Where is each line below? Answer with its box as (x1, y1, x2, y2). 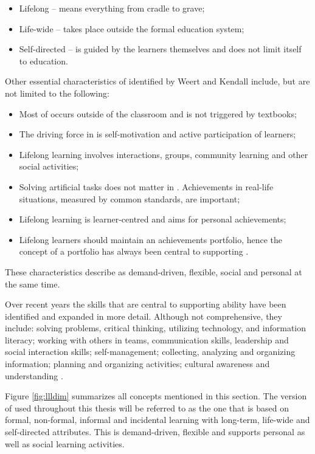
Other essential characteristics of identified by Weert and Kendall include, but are (5, 75, 310, 88)
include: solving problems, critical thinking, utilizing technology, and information (5, 322, 306, 334)
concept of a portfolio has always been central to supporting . (19, 245, 249, 258)
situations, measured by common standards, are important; (19, 192, 240, 205)
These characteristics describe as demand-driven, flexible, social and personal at (5, 265, 302, 278)
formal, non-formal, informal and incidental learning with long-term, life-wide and (5, 413, 310, 426)
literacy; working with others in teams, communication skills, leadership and (5, 333, 289, 346)
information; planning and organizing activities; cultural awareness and (5, 357, 270, 370)
